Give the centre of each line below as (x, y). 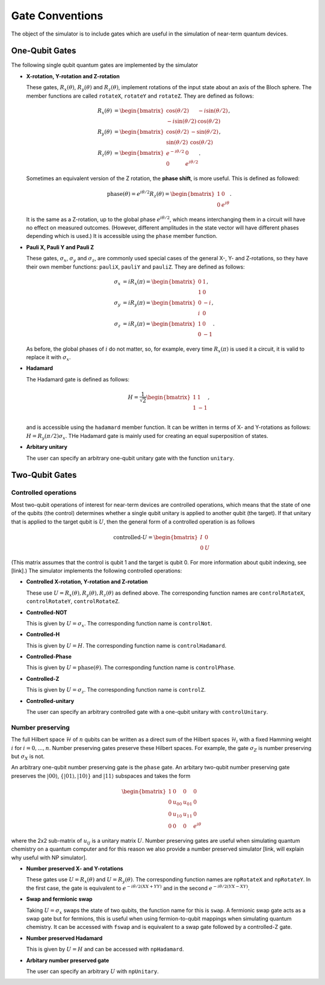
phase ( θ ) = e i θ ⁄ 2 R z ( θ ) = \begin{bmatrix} (161, 194)
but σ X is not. (28, 757)
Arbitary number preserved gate (68, 960)
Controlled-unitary (50, 701)
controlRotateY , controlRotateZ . (73, 601)
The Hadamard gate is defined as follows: (78, 379)
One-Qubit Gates (44, 51)
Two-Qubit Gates (44, 475)
